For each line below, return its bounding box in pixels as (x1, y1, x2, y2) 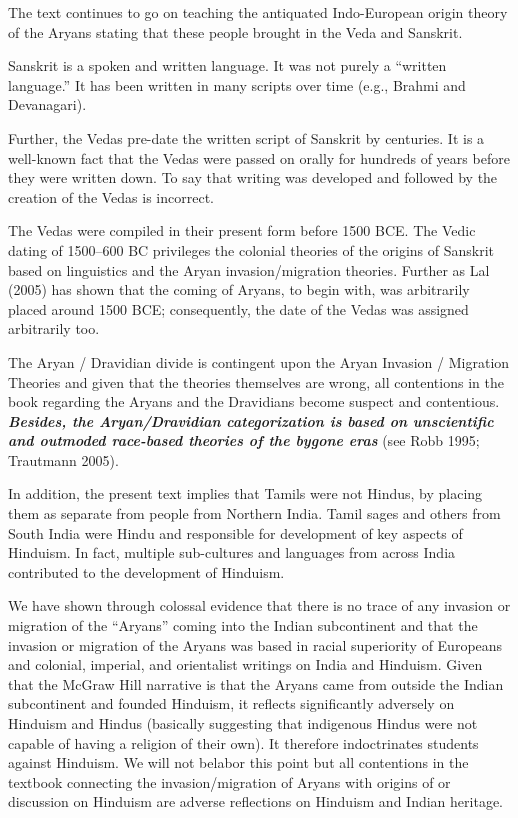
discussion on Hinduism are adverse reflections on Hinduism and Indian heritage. (8, 791, 503, 812)
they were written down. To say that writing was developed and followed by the (8, 167, 498, 188)
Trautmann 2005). (8, 449, 119, 470)
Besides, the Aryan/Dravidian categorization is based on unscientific (8, 410, 494, 431)
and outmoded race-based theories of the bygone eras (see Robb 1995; (8, 430, 480, 451)
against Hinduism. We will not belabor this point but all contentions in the (8, 752, 469, 773)
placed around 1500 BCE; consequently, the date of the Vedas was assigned (8, 298, 469, 319)
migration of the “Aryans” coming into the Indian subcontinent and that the (8, 615, 478, 636)
